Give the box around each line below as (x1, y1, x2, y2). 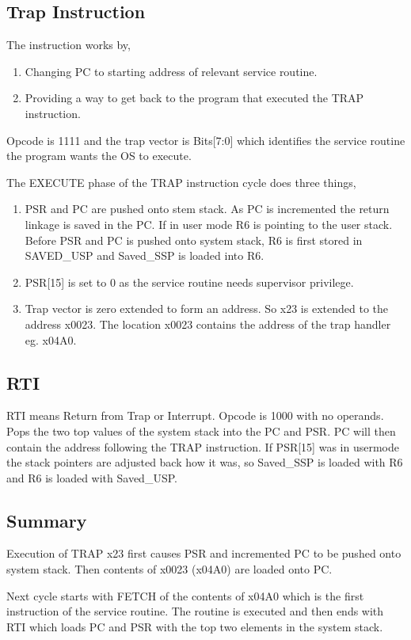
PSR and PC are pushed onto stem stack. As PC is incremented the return (25, 200, 390, 217)
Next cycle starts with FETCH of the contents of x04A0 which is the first (6, 587, 364, 604)
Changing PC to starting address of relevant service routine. (25, 63, 318, 79)
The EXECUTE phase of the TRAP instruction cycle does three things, (6, 173, 356, 190)
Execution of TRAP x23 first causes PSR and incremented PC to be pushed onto (6, 545, 401, 562)
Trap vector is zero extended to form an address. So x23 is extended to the (25, 300, 388, 317)
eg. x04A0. (25, 331, 77, 348)
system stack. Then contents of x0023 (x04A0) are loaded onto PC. (6, 561, 333, 577)
